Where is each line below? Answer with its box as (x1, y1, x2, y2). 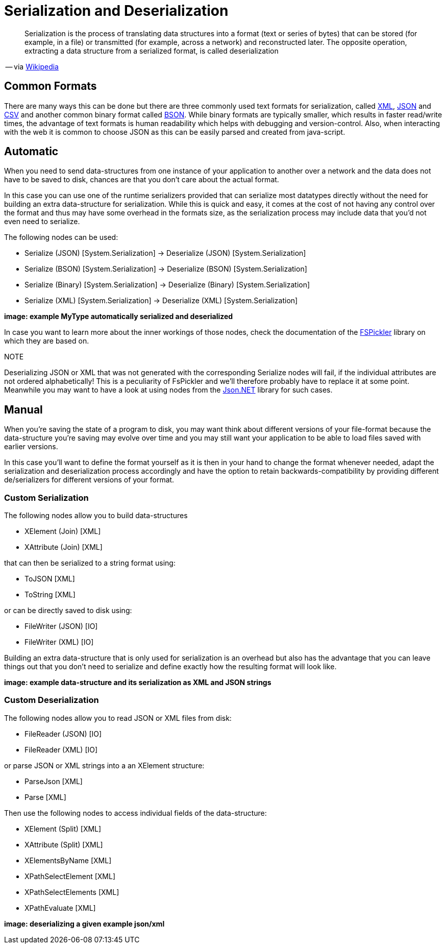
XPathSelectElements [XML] (24, 887, 119, 896)
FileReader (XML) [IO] (24, 745, 98, 754)
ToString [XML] (24, 590, 76, 599)
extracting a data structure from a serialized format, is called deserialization (24, 46, 279, 55)
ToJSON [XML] (24, 574, 75, 584)
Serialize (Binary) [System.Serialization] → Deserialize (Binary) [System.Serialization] (24, 280, 310, 289)
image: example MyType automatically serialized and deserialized (4, 312, 233, 321)
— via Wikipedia (5, 62, 59, 71)
